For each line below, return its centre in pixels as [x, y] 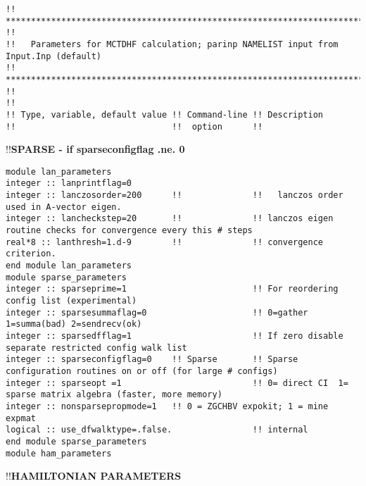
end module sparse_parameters [76, 441]
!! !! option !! [134, 126]
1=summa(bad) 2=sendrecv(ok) [74, 324]
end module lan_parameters [69, 266]
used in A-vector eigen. [64, 207]
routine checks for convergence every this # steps [129, 231]
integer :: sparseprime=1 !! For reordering [172, 289]
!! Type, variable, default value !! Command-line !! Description [165, 114]
